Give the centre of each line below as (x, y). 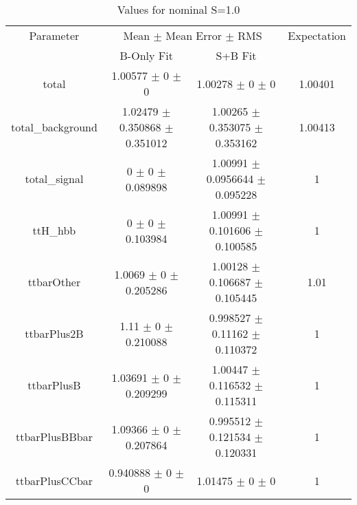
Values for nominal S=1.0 (178, 9)
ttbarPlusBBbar (54, 437)
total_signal (54, 179)
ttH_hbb (54, 230)
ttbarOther (54, 282)
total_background (54, 127)
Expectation (317, 35)
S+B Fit (236, 55)
